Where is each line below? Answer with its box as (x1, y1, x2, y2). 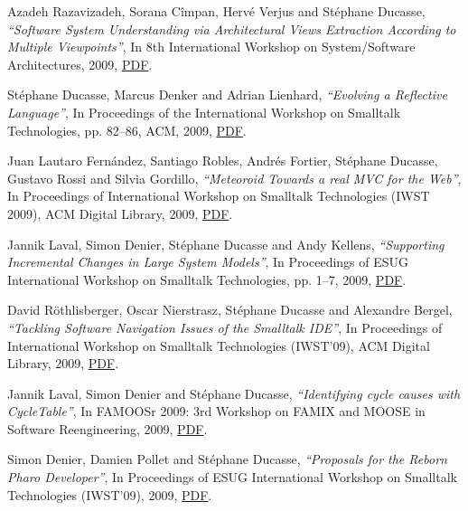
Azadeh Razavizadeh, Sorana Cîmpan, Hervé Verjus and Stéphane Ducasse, (7, 2, 426, 20)
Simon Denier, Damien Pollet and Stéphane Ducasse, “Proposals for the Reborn (7, 449, 447, 468)
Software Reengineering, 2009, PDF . (7, 419, 208, 438)
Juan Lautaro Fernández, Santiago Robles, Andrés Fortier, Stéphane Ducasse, (7, 151, 438, 170)
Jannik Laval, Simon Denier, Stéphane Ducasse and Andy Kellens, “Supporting (7, 234, 445, 253)
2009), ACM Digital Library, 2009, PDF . (7, 203, 233, 222)
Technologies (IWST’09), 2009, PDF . (7, 485, 212, 504)
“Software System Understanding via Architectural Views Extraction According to (7, 19, 456, 38)
